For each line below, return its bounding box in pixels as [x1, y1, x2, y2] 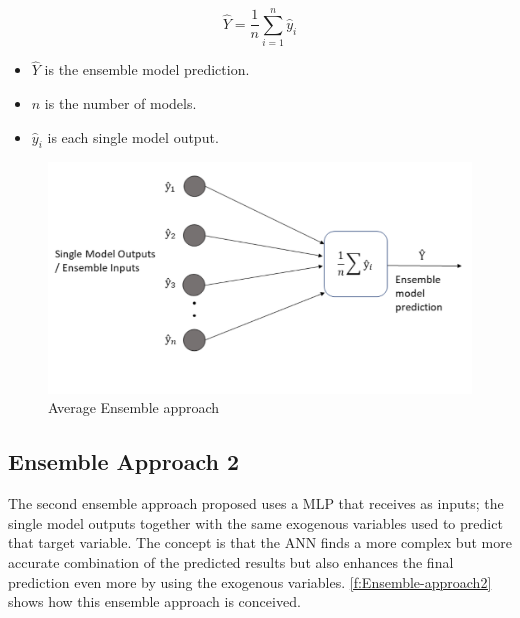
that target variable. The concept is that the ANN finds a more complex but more [8, 532, 512, 553]
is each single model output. [47, 126, 219, 147]
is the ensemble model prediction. [44, 59, 250, 80]
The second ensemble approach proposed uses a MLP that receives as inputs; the [8, 493, 504, 514]
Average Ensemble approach [48, 397, 220, 418]
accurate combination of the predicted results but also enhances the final [8, 551, 454, 572]
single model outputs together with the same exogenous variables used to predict [8, 512, 503, 533]
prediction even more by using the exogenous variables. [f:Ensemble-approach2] [8, 571, 492, 592]
